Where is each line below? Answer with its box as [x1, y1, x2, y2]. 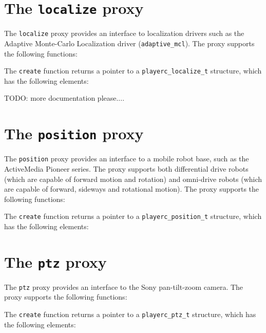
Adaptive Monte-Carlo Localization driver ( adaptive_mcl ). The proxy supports [4, 38, 255, 48]
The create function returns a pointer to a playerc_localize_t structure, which [4, 65, 262, 76]
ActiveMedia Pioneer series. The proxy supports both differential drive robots [4, 163, 249, 174]
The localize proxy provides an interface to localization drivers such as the [4, 28, 244, 39]
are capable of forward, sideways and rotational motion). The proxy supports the [4, 183, 259, 194]
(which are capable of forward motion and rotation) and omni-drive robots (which [4, 173, 262, 184]
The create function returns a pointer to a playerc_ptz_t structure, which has [4, 309, 256, 320]
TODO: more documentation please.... [4, 92, 125, 103]
